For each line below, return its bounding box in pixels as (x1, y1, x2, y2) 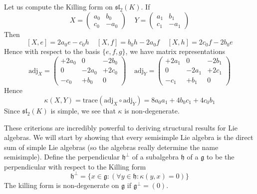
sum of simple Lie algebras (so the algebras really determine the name (4, 141, 219, 152)
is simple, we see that (50, 105, 116, 115)
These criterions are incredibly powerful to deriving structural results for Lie (4, 122, 238, 132)
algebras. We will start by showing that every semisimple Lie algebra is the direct (4, 132, 254, 142)
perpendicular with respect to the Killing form (4, 161, 146, 171)
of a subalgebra (132, 151, 179, 162)
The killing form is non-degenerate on (4, 179, 119, 190)
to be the (206, 151, 235, 162)
